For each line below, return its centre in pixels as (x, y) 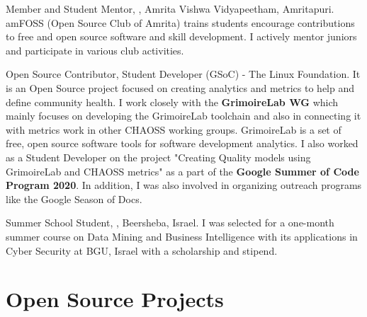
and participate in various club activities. (95, 50)
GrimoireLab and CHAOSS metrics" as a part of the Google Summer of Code (182, 171)
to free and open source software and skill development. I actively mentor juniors (181, 36)
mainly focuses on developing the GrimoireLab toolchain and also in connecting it (183, 116)
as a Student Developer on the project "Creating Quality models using (158, 157)
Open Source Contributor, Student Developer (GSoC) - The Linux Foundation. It (183, 74)
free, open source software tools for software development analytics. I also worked (182, 143)
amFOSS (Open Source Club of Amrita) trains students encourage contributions (180, 22)
